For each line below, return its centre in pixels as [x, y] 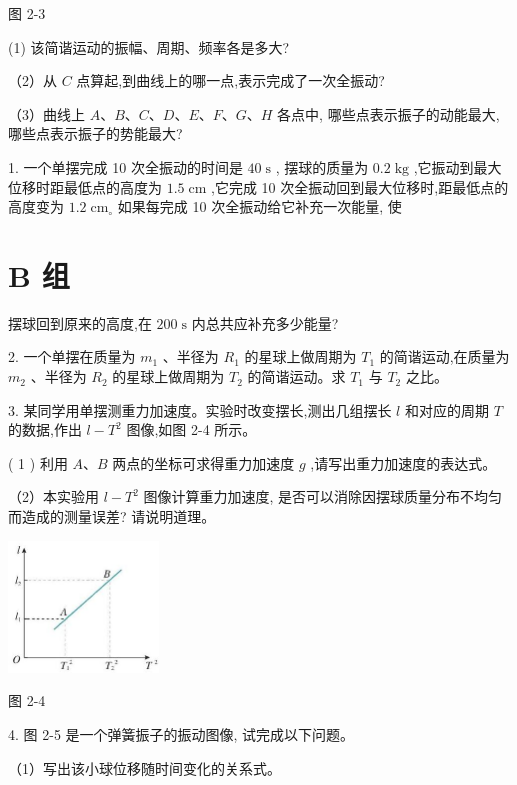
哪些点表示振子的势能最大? [95, 133]
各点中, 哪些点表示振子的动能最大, [388, 113]
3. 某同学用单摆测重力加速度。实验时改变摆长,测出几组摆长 [200, 409]
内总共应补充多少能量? [265, 322]
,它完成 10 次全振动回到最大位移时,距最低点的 [360, 186]
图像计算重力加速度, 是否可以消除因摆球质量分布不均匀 [323, 496]
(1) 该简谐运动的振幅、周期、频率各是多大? [149, 46]
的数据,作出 [45, 429]
